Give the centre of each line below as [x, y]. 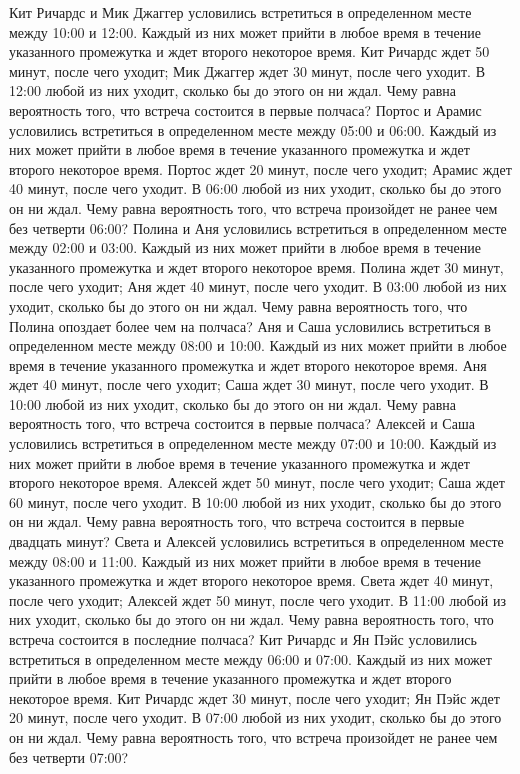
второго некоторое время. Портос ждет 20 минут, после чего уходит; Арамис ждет [260, 168]
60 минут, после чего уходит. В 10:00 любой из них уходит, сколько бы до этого [255, 501]
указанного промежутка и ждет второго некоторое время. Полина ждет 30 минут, [256, 266]
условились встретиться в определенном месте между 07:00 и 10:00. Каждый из [253, 443]
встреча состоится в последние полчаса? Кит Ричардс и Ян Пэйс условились [243, 639]
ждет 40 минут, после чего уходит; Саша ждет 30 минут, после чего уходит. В [249, 384]
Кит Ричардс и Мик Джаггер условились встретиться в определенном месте [240, 12]
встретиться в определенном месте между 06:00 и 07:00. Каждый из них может [250, 658]
